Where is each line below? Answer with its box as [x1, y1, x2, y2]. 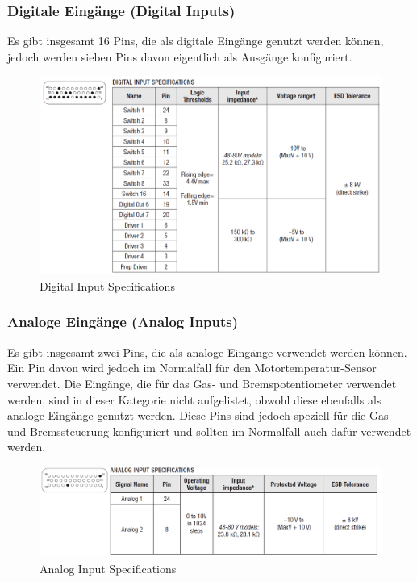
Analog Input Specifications [40, 559, 177, 576]
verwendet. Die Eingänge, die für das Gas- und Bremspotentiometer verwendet [7, 375, 397, 391]
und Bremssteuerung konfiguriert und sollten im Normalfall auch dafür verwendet [7, 422, 411, 439]
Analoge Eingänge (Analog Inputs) [7, 312, 239, 332]
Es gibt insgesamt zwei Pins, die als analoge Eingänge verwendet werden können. [7, 343, 407, 360]
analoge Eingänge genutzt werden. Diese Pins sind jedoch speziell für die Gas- [7, 407, 393, 424]
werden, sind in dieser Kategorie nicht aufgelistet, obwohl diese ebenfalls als [7, 391, 382, 408]
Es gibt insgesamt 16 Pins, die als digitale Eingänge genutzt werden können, [7, 32, 384, 49]
